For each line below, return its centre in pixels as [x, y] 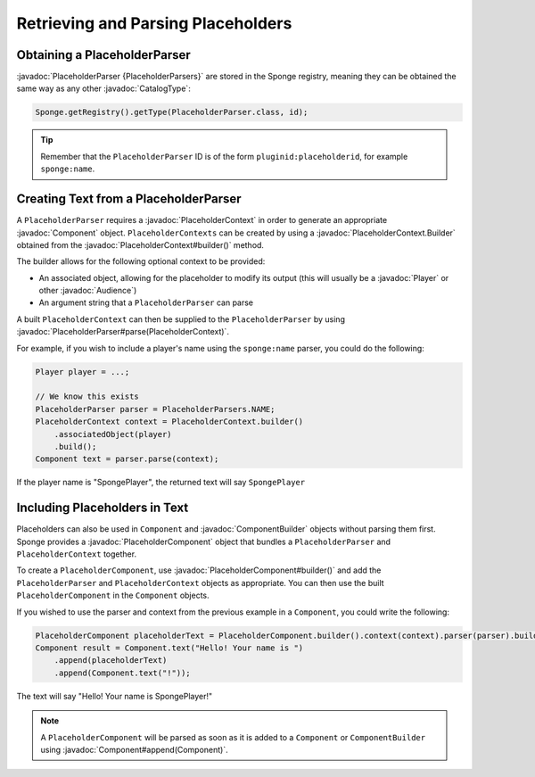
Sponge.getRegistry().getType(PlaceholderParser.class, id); [172, 112]
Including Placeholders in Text [103, 508]
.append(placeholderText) [111, 661]
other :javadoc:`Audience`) [88, 291]
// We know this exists [87, 397]
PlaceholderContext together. [77, 554]
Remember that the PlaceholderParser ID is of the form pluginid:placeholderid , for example [224, 156]
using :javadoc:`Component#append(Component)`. [135, 749]
